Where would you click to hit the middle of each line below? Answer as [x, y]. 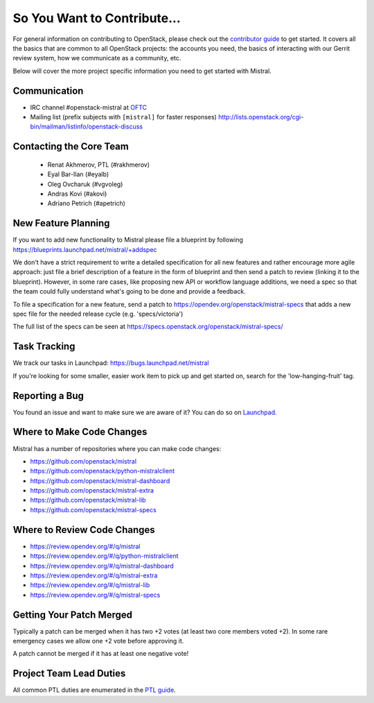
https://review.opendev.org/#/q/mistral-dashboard [102, 566]
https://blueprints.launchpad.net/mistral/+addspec [85, 249]
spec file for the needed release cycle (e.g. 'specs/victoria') [98, 314]
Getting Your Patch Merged [73, 615]
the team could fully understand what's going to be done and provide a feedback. [129, 291]
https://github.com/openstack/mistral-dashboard [100, 481]
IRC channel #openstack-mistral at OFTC [89, 107]
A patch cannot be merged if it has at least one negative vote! [101, 654]
